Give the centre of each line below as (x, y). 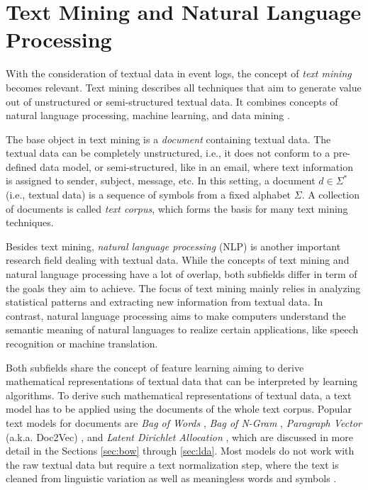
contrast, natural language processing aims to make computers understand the (176, 315)
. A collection (330, 195)
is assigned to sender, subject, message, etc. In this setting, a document (161, 180)
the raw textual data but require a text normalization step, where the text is (172, 464)
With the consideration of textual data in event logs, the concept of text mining (179, 73)
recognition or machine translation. (82, 343)
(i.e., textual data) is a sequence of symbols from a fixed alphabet (149, 195)
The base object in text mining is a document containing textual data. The (168, 139)
